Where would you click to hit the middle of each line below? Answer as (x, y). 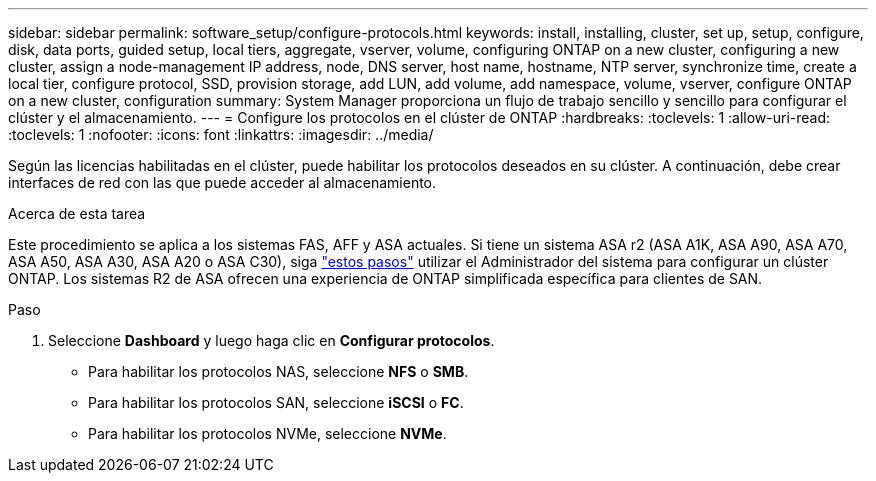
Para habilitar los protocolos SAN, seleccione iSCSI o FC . (276, 402)
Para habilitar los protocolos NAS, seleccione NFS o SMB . (278, 371)
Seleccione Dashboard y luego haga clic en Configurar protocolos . (271, 340)
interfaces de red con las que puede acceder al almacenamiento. (222, 182)
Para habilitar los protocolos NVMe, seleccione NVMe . (267, 433)
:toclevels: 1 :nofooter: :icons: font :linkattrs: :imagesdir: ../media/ (221, 134)
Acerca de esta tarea (77, 213)
